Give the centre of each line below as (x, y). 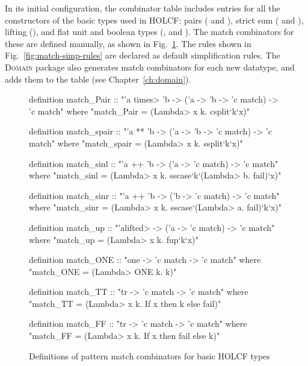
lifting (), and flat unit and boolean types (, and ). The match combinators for (149, 32)
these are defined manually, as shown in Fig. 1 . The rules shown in (128, 43)
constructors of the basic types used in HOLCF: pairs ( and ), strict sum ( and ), (154, 20)
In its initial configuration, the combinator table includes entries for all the (143, 8)
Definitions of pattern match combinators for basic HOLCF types (149, 355)
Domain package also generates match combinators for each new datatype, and (150, 67)
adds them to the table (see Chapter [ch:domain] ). (98, 79)
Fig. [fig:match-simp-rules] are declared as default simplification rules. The (143, 55)
